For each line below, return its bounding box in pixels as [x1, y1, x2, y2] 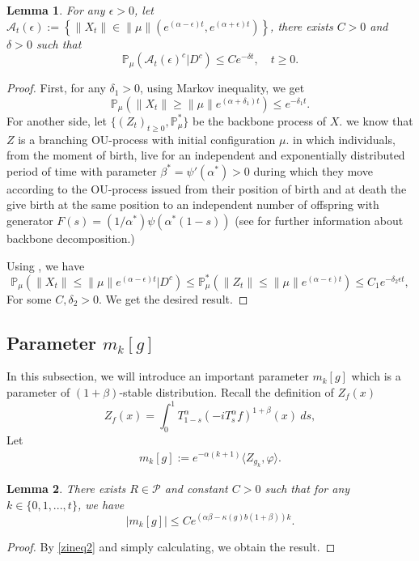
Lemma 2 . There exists [6, 479, 126, 496]
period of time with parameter [6, 162, 157, 179]
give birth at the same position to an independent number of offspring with [6, 196, 379, 213]
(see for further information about [235, 211, 404, 228]
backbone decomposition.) [6, 229, 135, 246]
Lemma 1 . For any [6, 2, 105, 18]
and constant [164, 479, 228, 496]
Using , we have [6, 257, 85, 274]
